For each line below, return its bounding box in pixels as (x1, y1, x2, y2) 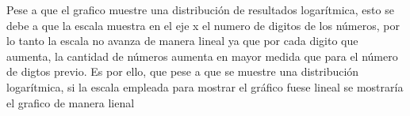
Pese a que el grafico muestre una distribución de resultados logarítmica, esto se (6, 2, 394, 17)
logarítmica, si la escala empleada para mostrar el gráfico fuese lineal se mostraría (6, 78, 404, 95)
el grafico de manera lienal (6, 94, 135, 110)
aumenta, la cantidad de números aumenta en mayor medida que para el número (6, 47, 398, 64)
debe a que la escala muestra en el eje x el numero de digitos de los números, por (6, 17, 400, 33)
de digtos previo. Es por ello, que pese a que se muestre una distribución (6, 63, 359, 80)
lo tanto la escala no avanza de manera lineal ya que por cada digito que (6, 32, 358, 49)
